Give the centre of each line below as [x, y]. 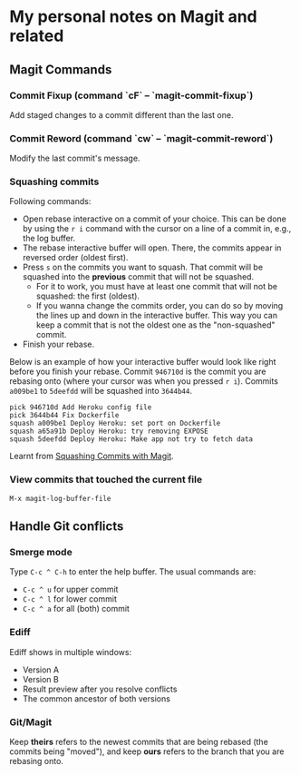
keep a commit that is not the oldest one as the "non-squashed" [155, 325]
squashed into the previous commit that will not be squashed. [138, 277]
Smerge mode [41, 553]
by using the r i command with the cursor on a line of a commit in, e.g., [157, 229]
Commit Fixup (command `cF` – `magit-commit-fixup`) [131, 95]
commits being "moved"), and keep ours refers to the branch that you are [147, 751]
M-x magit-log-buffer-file [60, 498]
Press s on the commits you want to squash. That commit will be [143, 267]
